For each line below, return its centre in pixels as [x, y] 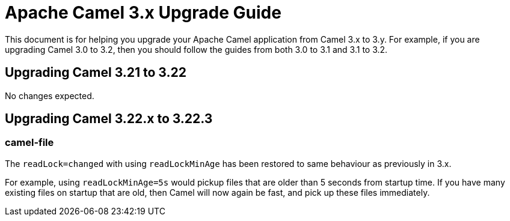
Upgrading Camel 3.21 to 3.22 [96, 73]
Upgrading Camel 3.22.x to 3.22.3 [109, 119]
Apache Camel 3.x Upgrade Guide [143, 13]
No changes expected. [50, 95]
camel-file [29, 143]
